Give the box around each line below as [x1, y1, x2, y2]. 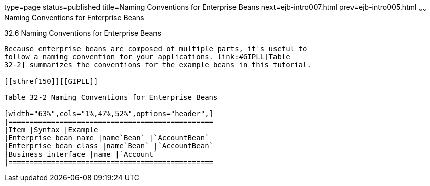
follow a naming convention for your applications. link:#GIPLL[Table [4, 52, 290, 61]
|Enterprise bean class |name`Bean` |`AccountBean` [4, 141, 214, 150]
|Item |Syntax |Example [4, 125, 98, 134]
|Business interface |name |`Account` [4, 150, 158, 158]
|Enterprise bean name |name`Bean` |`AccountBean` [4, 133, 209, 142]
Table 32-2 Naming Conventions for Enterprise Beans [4, 93, 218, 101]
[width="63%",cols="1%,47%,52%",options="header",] [4, 109, 214, 118]
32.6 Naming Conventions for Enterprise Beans [4, 28, 162, 38]
